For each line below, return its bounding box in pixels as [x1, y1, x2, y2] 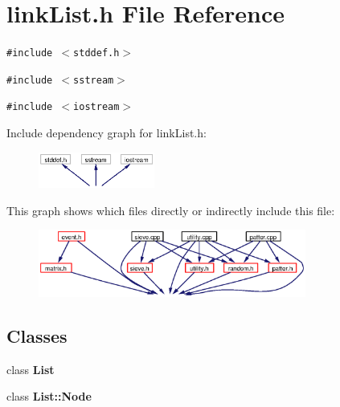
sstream [73, 74, 114, 86]
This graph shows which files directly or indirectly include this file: [6, 201, 335, 218]
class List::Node [6, 388, 92, 405]
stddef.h [73, 47, 120, 59]
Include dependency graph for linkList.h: [6, 124, 207, 141]
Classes [6, 323, 68, 348]
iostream [73, 101, 120, 113]
